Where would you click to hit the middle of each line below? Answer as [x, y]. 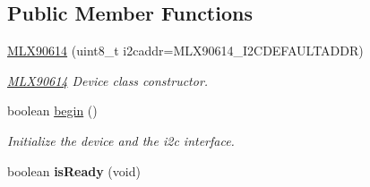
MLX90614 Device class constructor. [108, 80]
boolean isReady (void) [74, 170]
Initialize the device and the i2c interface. [121, 140]
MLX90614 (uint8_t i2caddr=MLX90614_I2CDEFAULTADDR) [185, 51]
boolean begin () [52, 110]
